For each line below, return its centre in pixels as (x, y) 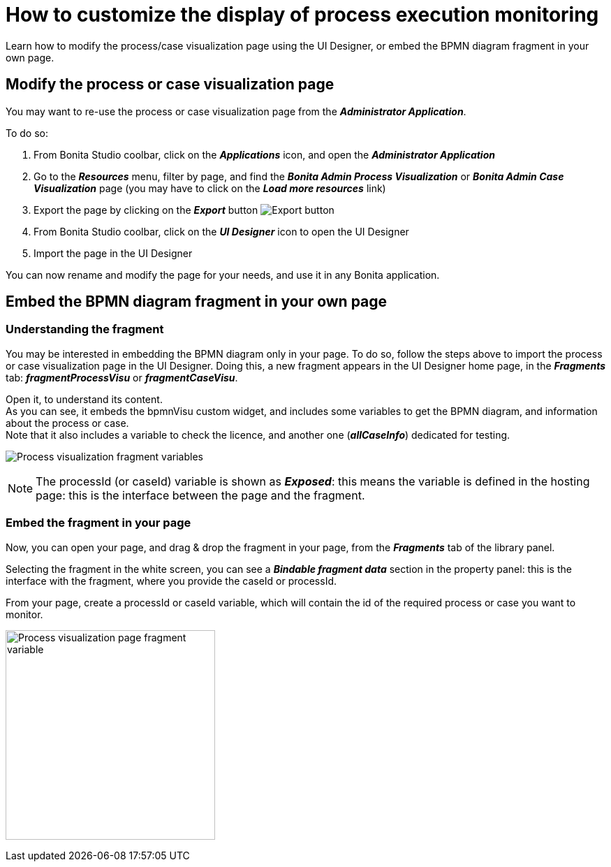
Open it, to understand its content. (84, 399)
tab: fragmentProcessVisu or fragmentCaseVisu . (122, 377)
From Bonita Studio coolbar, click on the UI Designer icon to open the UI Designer (221, 231)
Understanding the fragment (85, 329)
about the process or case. (67, 423)
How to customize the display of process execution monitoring (302, 15)
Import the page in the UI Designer (113, 253)
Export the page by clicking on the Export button (146, 210)
